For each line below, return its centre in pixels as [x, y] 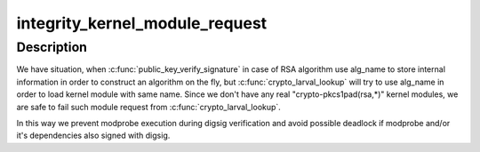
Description [52, 47]
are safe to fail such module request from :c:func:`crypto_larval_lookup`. [149, 107]
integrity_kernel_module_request [142, 23]
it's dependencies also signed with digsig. [93, 136]
